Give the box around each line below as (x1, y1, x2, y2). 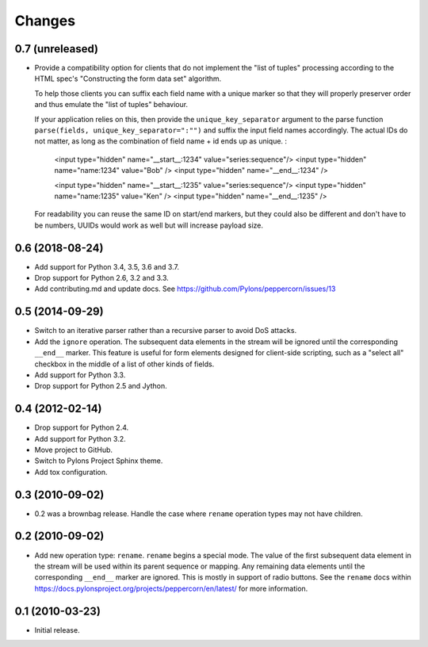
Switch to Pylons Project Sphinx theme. (34, 456, 163, 465)
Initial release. (34, 625, 80, 634)
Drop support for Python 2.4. (34, 423, 129, 432)
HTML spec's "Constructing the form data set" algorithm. (34, 74, 222, 83)
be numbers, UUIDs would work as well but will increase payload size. (34, 220, 264, 230)
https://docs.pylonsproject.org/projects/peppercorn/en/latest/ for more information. (34, 584, 308, 593)
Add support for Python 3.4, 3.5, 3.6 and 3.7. (34, 262, 180, 271)
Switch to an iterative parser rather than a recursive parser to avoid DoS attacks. (34, 326, 297, 335)
